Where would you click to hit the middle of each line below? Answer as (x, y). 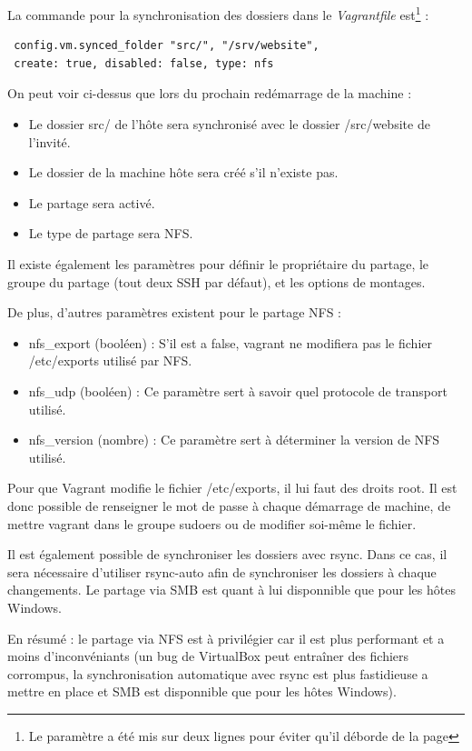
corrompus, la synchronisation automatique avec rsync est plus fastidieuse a (218, 673)
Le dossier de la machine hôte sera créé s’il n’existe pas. (183, 172)
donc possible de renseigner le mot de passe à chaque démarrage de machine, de (229, 505)
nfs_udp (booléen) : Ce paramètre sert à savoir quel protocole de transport (238, 391)
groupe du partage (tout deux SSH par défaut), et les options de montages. (216, 281)
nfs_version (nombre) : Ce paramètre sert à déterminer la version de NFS (234, 440)
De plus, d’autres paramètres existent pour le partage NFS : (175, 312)
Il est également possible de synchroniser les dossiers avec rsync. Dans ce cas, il (227, 554)
